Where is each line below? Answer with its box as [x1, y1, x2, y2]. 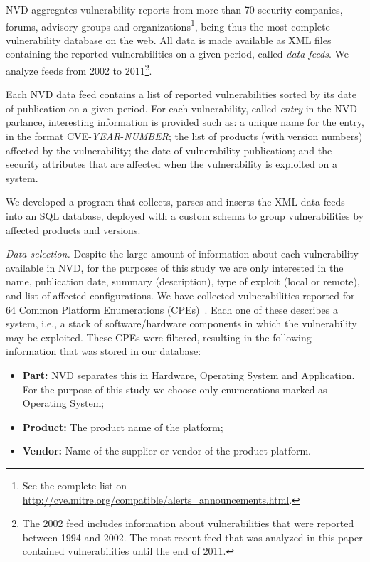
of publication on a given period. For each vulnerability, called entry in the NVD [6, 100, 357, 115]
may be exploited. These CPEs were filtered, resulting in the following [6, 329, 312, 344]
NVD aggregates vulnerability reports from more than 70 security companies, [6, 2, 343, 16]
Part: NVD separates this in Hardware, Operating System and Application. [22, 367, 355, 382]
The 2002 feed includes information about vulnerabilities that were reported [22, 516, 354, 531]
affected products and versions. [6, 222, 141, 237]
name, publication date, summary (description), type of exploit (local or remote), [6, 274, 360, 289]
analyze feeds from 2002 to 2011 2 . [6, 61, 152, 78]
